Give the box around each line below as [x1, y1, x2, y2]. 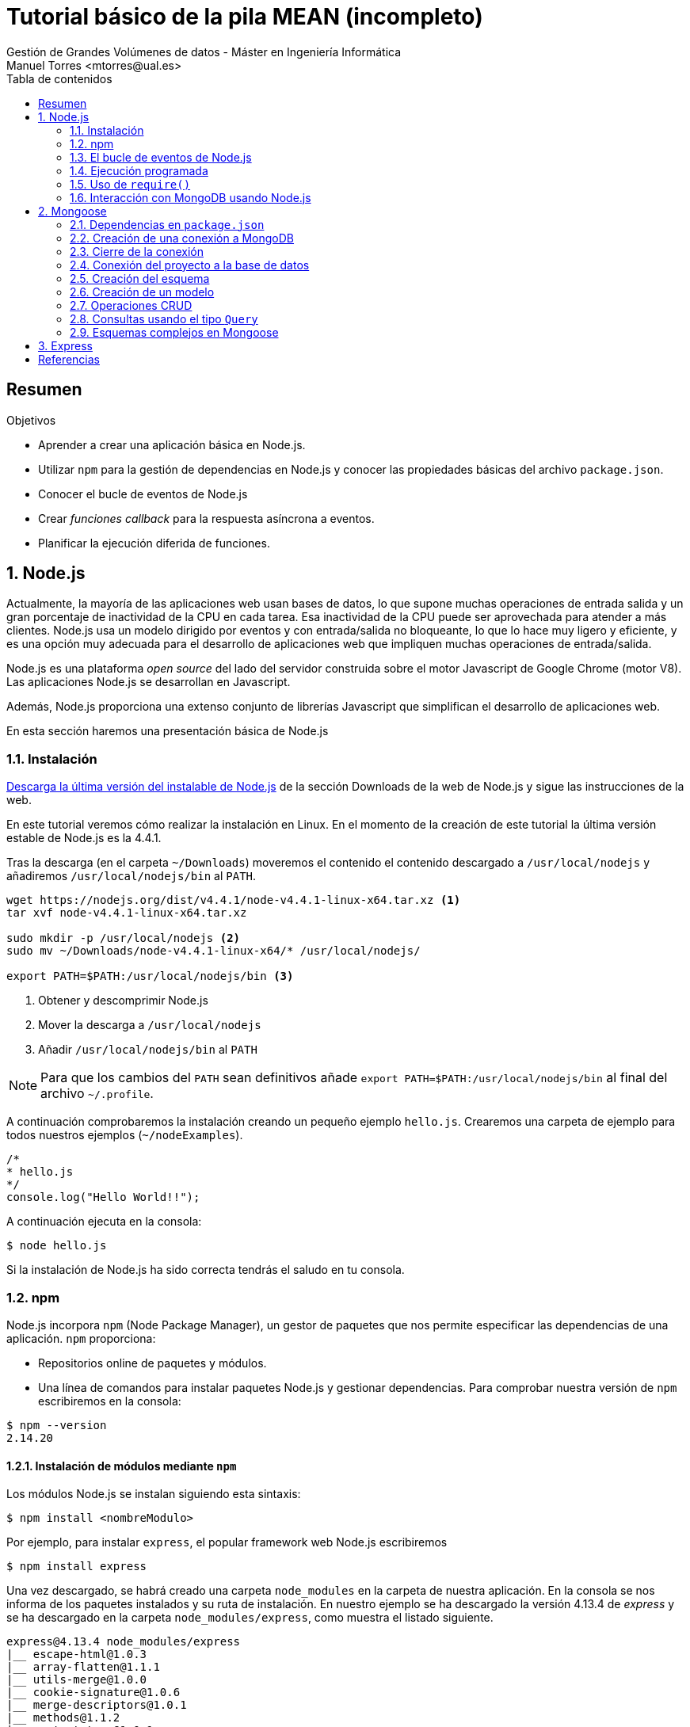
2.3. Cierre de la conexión [70, 244, 204, 258]
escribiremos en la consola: [38, 1393, 181, 1408]
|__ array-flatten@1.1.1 [6, 1660, 160, 1674]
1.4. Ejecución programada [70, 163, 208, 177]
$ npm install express [6, 1560, 147, 1573]
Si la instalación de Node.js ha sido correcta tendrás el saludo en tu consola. [6, 1263, 405, 1277]
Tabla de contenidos [6, 71, 112, 86]
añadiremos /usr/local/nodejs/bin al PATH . [6, 869, 257, 883]
